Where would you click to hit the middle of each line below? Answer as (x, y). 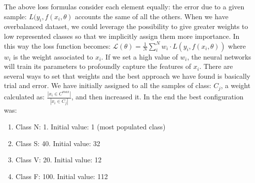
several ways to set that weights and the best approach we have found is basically (127, 76)
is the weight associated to (53, 56)
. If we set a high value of (140, 56)
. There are (216, 66)
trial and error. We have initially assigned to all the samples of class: (108, 85)
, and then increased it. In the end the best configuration (157, 97)
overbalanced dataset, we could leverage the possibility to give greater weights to (126, 26)
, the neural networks (219, 56)
